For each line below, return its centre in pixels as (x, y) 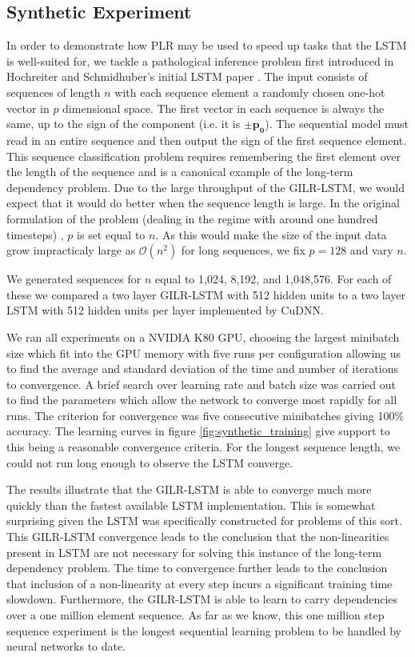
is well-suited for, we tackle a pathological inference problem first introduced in (200, 60)
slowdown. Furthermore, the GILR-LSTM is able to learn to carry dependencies (202, 599)
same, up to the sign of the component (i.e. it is (124, 124)
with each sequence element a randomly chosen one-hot (250, 92)
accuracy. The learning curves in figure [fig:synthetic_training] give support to (198, 431)
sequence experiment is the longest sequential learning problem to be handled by (204, 630)
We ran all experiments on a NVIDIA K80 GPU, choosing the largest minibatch (203, 337)
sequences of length (54, 92)
